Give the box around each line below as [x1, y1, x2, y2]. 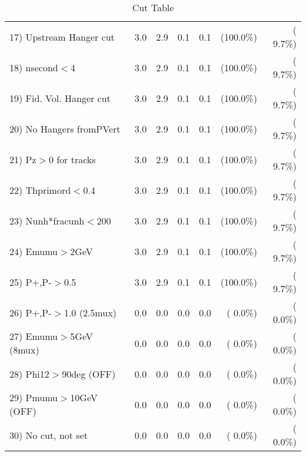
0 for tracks [48, 152, 96, 166]
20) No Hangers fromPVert [9, 121, 121, 136]
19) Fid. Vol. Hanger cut [9, 91, 111, 105]
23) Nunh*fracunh [9, 213, 85, 227]
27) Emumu [9, 329, 58, 343]
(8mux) [9, 343, 39, 356]
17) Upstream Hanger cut [9, 29, 115, 44]
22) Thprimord [9, 183, 71, 197]
